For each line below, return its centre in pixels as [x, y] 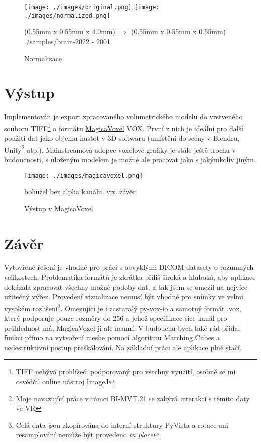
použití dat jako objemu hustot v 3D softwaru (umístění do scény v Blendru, [122, 138]
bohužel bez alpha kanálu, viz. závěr [80, 192]
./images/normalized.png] [67, 15]
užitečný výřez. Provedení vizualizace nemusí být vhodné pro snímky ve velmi [124, 296]
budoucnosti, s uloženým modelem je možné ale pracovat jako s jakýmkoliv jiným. [130, 159]
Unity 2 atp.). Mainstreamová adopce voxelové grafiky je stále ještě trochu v [120, 149]
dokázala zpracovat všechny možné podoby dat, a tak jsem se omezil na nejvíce [126, 286]
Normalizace [43, 58]
